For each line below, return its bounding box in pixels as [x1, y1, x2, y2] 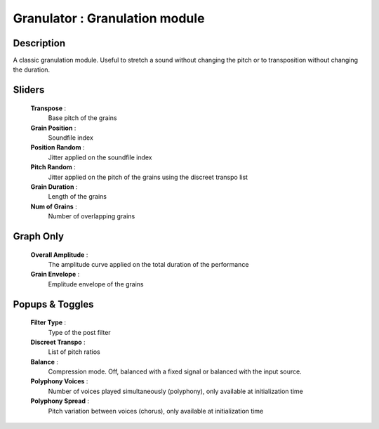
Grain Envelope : [30, 270, 80, 279]
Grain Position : [30, 124, 77, 132]
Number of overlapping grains [48, 212, 135, 220]
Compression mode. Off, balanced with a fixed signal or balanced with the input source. [48, 367, 302, 376]
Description [13, 37, 66, 49]
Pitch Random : [30, 163, 77, 171]
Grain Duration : [30, 183, 78, 191]
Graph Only [13, 230, 65, 242]
